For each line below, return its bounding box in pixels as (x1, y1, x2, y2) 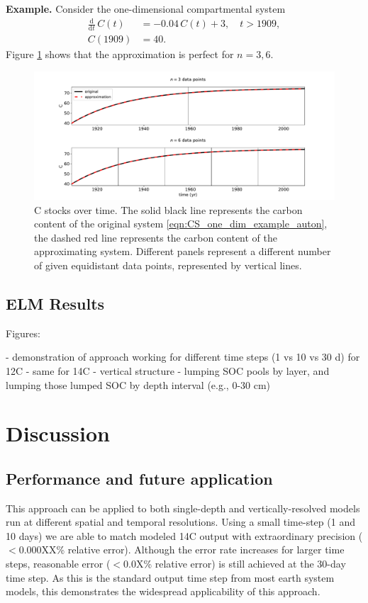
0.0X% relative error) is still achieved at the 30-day (123, 556, 346, 571)
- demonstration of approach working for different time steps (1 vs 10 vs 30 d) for (6, 349, 360, 364)
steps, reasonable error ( (6, 556, 111, 571)
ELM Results (6, 292, 105, 314)
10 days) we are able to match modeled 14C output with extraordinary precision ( (6, 528, 363, 543)
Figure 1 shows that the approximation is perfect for (6, 47, 234, 61)
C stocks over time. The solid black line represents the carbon (34, 202, 303, 217)
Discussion (6, 419, 110, 448)
